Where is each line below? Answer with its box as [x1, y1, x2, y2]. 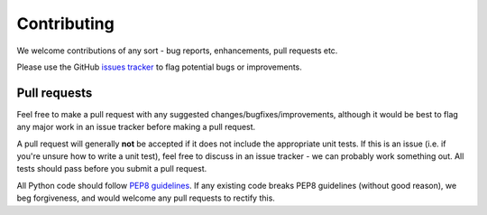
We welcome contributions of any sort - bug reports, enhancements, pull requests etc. [16, 45, 338, 56]
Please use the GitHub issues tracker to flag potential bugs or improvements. [16, 61, 302, 72]
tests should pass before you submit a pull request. [16, 164, 207, 174]
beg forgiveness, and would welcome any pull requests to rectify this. [16, 192, 275, 203]
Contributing [16, 14, 115, 33]
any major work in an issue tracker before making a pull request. [16, 122, 256, 133]
